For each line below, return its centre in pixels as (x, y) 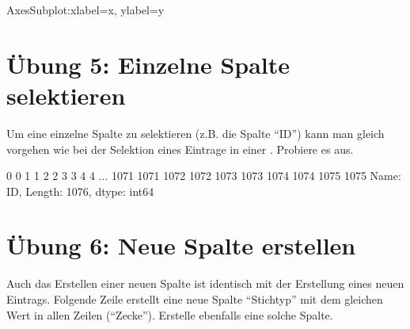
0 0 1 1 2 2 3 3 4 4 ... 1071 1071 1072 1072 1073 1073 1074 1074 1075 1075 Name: (204, 176)
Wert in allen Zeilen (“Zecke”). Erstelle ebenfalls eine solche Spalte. (170, 314)
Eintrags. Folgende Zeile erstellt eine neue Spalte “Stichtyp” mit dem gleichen (195, 299)
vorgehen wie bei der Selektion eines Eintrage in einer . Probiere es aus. (180, 149)
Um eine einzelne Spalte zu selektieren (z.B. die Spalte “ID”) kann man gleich (196, 133)
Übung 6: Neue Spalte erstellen (181, 245)
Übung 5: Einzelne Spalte (148, 64)
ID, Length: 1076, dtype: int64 (80, 191)
